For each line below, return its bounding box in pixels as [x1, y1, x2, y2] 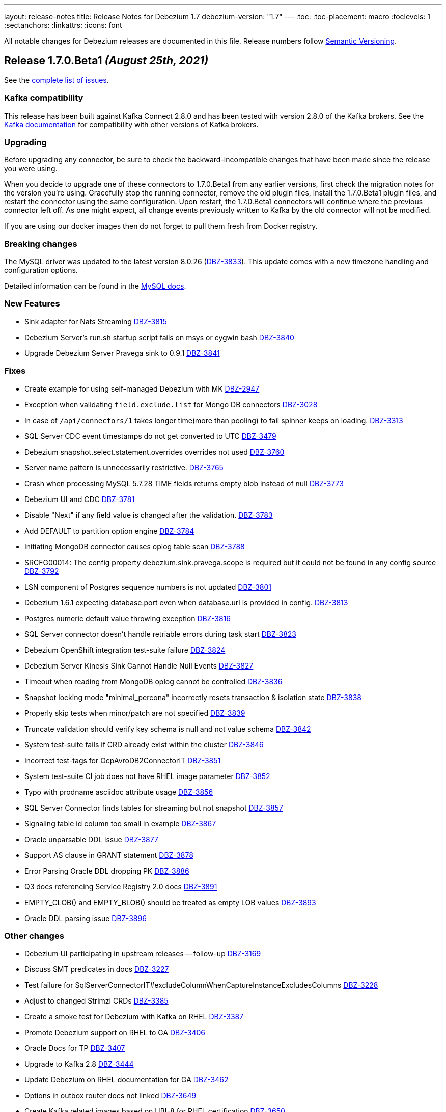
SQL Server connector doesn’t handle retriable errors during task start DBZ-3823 [24, 629, 296, 638]
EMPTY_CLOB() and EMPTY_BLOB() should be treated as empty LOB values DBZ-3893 [24, 898, 316, 907]
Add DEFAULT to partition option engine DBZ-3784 [24, 526, 194, 535]
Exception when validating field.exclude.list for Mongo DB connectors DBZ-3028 [24, 400, 318, 409]
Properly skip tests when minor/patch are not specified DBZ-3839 [24, 708, 245, 717]
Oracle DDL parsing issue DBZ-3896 [24, 913, 147, 923]
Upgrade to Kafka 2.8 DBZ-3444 [24, 1060, 134, 1069]
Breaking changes [4, 238, 77, 249]
